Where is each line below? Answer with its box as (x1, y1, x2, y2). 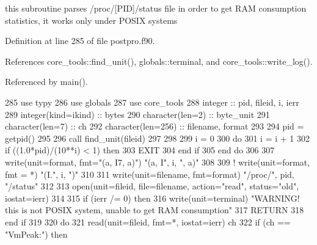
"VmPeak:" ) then (5, 227, 68, 240)
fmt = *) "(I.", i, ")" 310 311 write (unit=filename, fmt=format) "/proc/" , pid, (5, 167, 294, 180)
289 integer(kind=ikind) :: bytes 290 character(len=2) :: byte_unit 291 (5, 108, 270, 120)
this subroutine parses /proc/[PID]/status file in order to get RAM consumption (5, 2, 307, 14)
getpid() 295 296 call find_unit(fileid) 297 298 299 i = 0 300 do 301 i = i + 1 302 (5, 131, 310, 144)
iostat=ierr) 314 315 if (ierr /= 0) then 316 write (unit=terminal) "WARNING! (5, 191, 300, 204)
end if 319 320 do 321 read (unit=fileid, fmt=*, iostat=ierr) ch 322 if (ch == (5, 215, 291, 228)
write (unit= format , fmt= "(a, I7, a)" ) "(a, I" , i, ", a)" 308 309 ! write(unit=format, (5, 155, 310, 168)
